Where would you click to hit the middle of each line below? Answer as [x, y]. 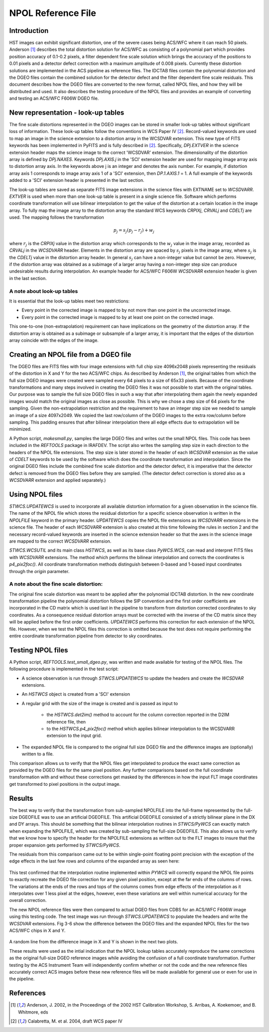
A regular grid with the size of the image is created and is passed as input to [100, 703]
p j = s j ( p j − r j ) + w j [134, 231]
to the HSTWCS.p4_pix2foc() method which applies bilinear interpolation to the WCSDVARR [141, 729]
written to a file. [38, 754]
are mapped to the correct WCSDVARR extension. [60, 541]
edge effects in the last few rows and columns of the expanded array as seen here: [94, 861]
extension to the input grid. [74, 736]
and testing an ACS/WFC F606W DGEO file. [54, 98]
